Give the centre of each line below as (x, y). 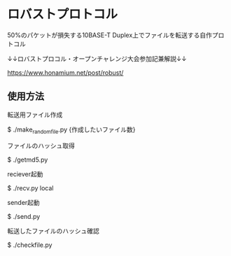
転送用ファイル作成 (35, 114)
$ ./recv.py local (30, 188)
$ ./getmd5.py (28, 159)
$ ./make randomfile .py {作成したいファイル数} (71, 130)
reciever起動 (25, 174)
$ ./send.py (24, 216)
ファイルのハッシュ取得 (41, 145)
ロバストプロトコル (63, 14)
